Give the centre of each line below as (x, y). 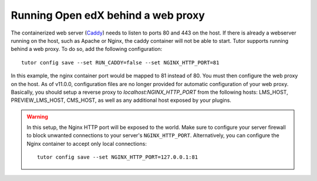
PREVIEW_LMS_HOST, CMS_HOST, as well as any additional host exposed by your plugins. (121, 100)
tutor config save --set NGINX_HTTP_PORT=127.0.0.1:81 (118, 157)
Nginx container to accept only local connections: (87, 144)
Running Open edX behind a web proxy (108, 15)
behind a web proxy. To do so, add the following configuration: (87, 49)
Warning (37, 117)
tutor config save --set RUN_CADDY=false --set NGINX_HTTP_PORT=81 (120, 62)
